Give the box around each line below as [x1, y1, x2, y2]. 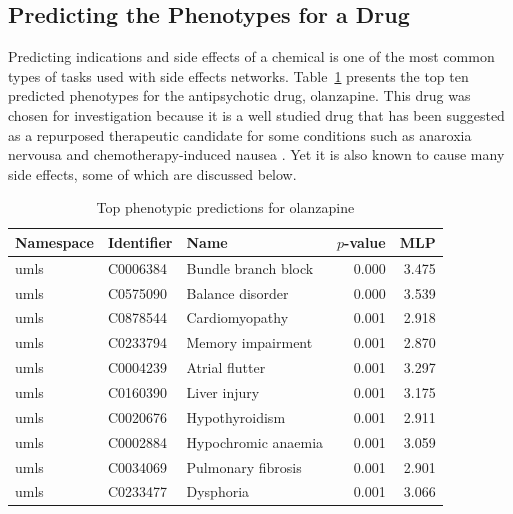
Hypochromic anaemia [186, 431, 324, 452]
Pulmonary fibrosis [186, 456, 302, 477]
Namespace [15, 231, 94, 252]
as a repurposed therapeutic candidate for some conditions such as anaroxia [8, 124, 472, 145]
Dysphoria [186, 481, 250, 502]
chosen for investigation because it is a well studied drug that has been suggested [8, 104, 505, 125]
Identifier [107, 231, 173, 252]
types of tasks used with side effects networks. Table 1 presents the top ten [8, 65, 469, 86]
